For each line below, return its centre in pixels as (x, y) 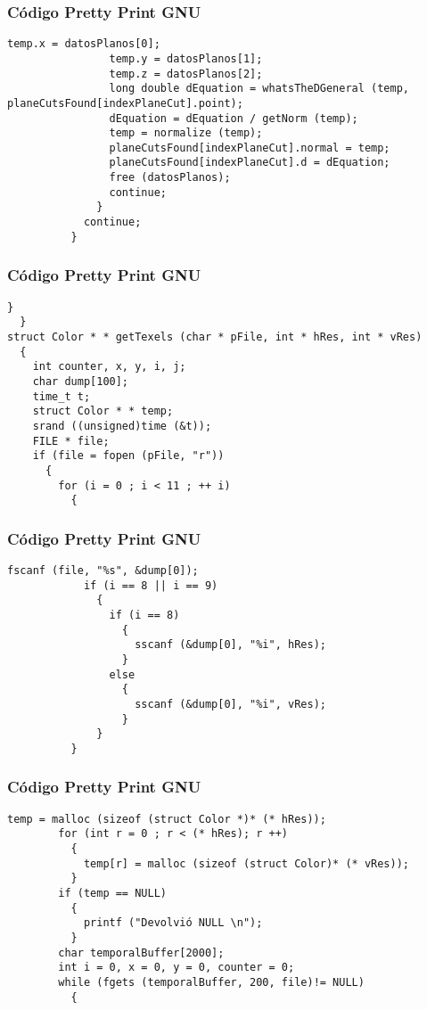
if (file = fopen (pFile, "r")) (128, 456)
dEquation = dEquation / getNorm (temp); (234, 118)
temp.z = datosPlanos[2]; (186, 74)
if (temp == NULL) (112, 894)
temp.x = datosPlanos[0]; (84, 44)
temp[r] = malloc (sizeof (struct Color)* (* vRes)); (246, 863)
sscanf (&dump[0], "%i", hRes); (230, 645)
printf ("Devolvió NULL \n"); (173, 923)
